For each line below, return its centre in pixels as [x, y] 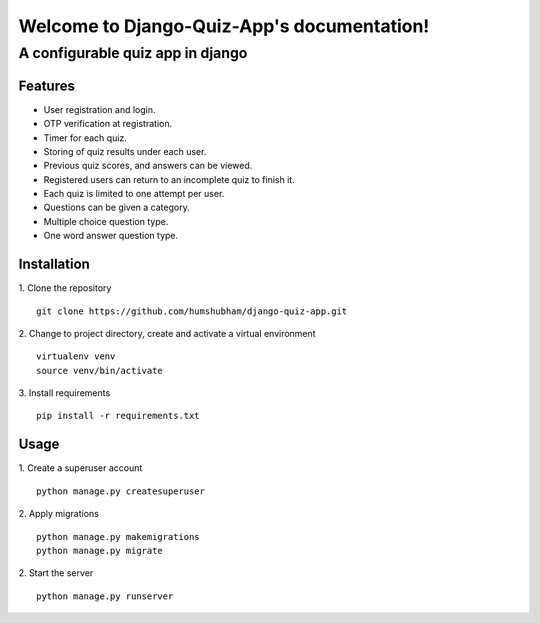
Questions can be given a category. [116, 207]
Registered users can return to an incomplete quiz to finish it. [169, 179]
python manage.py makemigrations [118, 536]
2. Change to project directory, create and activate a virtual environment [167, 333]
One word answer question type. [111, 236]
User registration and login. [99, 109]
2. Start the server [56, 573]
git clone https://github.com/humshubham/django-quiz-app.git [192, 311]
